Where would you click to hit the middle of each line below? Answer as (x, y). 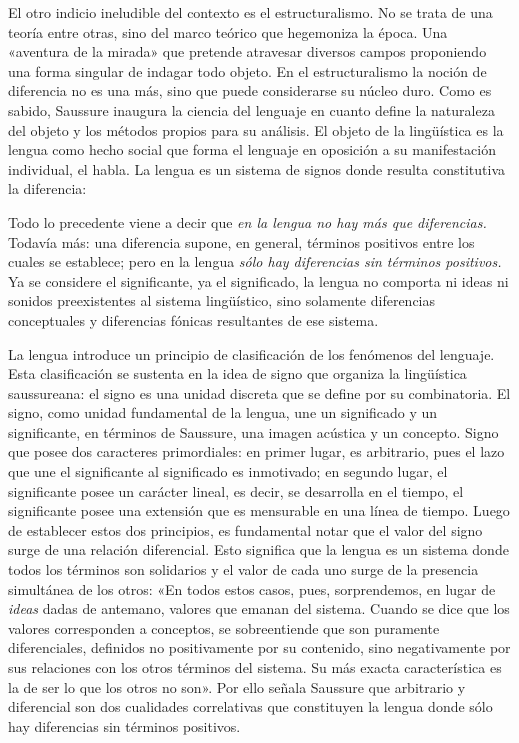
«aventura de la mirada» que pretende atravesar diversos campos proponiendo (247, 51)
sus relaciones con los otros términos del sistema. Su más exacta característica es (255, 667)
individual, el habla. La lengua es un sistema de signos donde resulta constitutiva (257, 168)
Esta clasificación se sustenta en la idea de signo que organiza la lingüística (237, 373)
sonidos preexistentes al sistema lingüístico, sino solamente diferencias (222, 300)
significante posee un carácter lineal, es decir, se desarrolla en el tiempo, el (236, 490)
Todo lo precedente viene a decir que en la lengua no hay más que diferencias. (247, 221)
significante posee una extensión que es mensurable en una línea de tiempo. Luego (259, 510)
